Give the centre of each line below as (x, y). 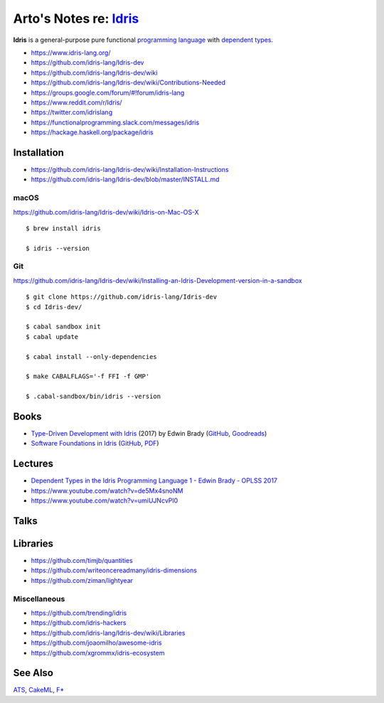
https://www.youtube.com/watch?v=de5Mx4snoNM (107, 490)
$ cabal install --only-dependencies (92, 356)
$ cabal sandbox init (63, 327)
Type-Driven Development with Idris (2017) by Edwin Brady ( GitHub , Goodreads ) (149, 434)
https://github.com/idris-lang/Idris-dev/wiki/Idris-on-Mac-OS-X (106, 212)
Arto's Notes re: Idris (76, 18)
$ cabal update (52, 337)
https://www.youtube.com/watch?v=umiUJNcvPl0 (104, 500)
